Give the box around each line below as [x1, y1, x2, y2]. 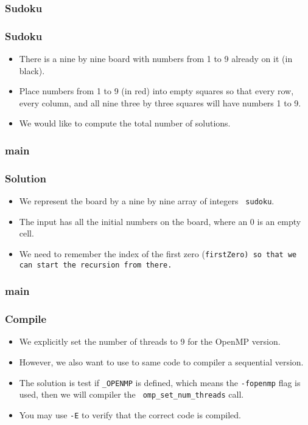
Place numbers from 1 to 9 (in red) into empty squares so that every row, [19, 85, 294, 97]
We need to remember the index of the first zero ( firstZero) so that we [19, 247, 297, 260]
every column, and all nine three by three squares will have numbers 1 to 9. [19, 96, 301, 109]
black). [19, 64, 45, 77]
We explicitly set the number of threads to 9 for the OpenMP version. [19, 335, 281, 348]
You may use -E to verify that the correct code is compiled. [19, 408, 241, 421]
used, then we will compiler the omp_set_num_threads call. [19, 388, 244, 401]
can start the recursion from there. [19, 260, 172, 269]
